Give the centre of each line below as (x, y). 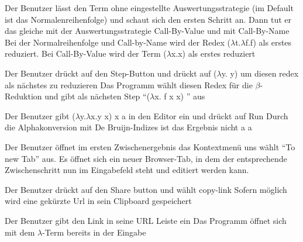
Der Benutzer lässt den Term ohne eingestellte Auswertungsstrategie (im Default (149, 8)
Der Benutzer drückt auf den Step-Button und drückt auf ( (111, 73)
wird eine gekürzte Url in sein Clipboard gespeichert (98, 201)
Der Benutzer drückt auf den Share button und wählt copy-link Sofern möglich (146, 189)
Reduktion (23, 96)
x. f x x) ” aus (180, 96)
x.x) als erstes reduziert (213, 53)
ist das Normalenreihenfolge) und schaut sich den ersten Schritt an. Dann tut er (148, 19)
